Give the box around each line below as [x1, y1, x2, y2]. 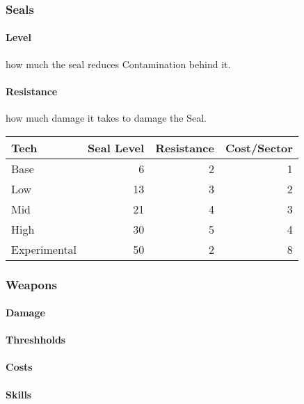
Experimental [11, 241, 77, 257]
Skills [6, 387, 32, 401]
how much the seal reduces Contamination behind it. [6, 56, 231, 71]
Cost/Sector [225, 139, 293, 156]
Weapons [6, 275, 57, 293]
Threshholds [6, 332, 66, 347]
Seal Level [88, 139, 145, 156]
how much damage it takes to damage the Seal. [6, 111, 207, 125]
